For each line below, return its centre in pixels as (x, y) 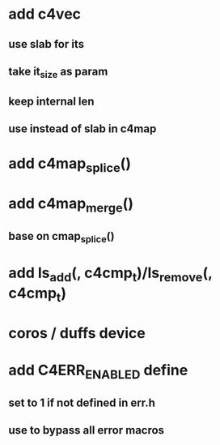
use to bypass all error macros (86, 430)
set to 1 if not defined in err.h (82, 402)
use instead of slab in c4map (82, 128)
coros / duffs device (77, 333)
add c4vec (45, 14)
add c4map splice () (70, 165)
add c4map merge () (71, 205)
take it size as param (58, 73)
